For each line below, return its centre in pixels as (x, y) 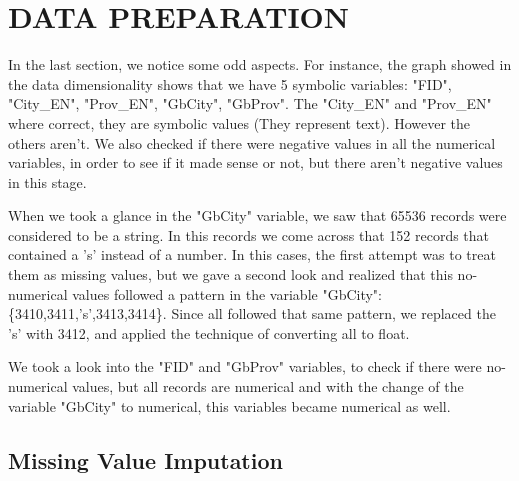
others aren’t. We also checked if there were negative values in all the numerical (252, 142)
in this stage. (47, 181)
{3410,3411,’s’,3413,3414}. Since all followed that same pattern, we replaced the (252, 313)
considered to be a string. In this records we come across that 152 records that (249, 234)
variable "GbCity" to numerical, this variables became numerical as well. (229, 405)
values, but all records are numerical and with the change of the (268, 386)
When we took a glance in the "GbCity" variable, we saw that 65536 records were (257, 215)
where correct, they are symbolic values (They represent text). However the (239, 122)
